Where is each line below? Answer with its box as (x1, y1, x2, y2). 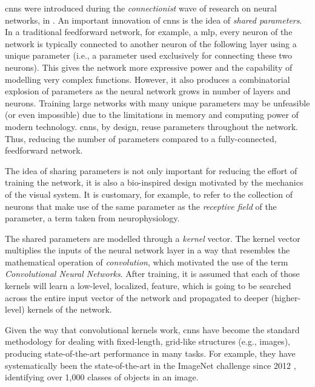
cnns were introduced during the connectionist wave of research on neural (5, 2, 277, 14)
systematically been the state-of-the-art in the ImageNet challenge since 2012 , (5, 359, 296, 371)
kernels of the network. (27, 303, 112, 316)
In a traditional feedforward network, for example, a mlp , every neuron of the (5, 25, 293, 38)
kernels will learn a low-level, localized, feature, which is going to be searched (5, 279, 291, 292)
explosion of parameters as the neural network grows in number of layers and (5, 85, 291, 97)
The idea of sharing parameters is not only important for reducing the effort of (5, 164, 297, 177)
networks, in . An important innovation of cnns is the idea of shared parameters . (5, 13, 302, 26)
